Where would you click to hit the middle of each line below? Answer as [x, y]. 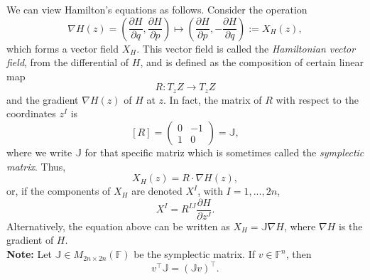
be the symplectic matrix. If [194, 254]
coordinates [31, 113]
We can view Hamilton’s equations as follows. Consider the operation [157, 9]
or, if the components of [59, 191]
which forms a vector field [63, 48]
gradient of [30, 240]
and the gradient [43, 99]
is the [350, 226]
